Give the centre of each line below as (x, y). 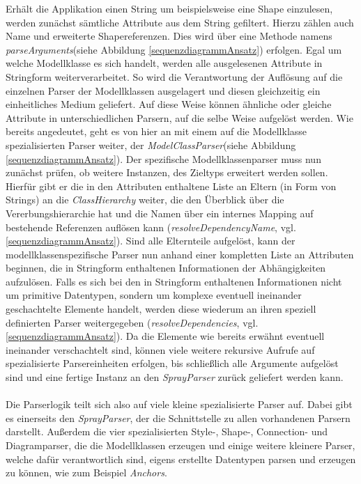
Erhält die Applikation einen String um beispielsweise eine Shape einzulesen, (169, 8)
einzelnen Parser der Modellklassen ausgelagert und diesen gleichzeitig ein (163, 90)
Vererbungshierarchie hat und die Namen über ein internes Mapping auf (160, 213)
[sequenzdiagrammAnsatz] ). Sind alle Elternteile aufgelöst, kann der (151, 241)
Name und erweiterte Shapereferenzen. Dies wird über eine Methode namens (169, 36)
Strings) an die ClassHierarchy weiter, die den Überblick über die (145, 200)
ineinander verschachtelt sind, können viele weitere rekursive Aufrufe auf (160, 349)
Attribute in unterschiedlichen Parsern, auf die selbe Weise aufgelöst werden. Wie (179, 117)
